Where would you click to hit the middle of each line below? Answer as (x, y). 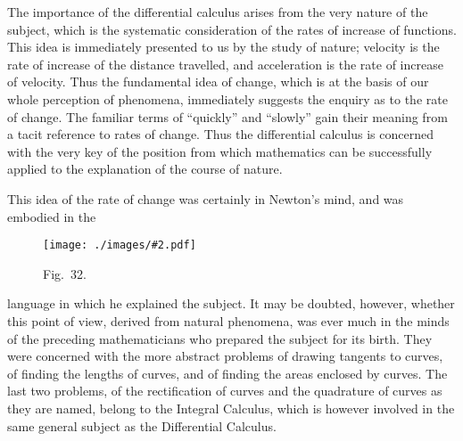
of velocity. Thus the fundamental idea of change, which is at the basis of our (218, 82)
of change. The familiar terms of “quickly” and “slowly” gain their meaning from (227, 116)
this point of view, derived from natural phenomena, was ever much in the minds (228, 320)
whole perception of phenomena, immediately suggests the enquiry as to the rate (227, 98)
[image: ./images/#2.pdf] (120, 245)
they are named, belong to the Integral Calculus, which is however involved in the (231, 408)
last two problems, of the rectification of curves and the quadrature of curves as (225, 391)
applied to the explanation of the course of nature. (145, 169)
